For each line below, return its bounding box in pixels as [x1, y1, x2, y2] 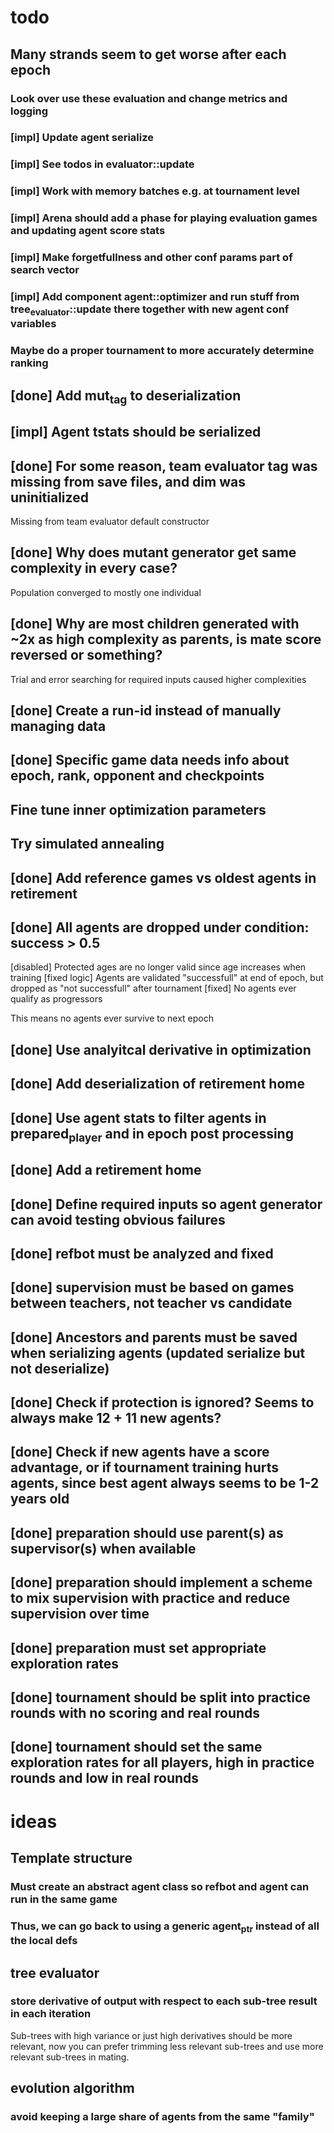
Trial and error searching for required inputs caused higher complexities [10, 673, 307, 685]
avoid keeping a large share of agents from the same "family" [10, 2110, 315, 2124]
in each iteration [10, 2007, 92, 2021]
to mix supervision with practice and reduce [10, 1590, 291, 1607]
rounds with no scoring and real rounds [10, 1705, 261, 1722]
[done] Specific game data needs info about [10, 752, 290, 769]
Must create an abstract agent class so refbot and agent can [10, 1879, 310, 1893]
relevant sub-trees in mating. [10, 2051, 130, 2063]
